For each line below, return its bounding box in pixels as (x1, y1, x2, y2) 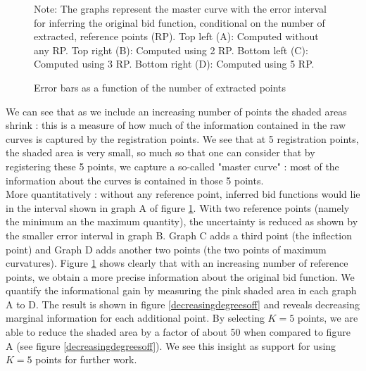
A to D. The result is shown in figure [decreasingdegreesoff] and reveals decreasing (6, 296, 360, 311)
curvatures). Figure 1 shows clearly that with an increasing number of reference (6, 256, 348, 270)
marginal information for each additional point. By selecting (6, 310, 265, 325)
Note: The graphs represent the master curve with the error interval (34, 1, 327, 15)
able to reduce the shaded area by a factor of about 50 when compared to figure (6, 325, 351, 339)
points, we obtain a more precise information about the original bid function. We (6, 269, 355, 284)
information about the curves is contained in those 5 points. (6, 172, 264, 187)
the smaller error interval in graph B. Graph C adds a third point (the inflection (6, 227, 352, 242)
